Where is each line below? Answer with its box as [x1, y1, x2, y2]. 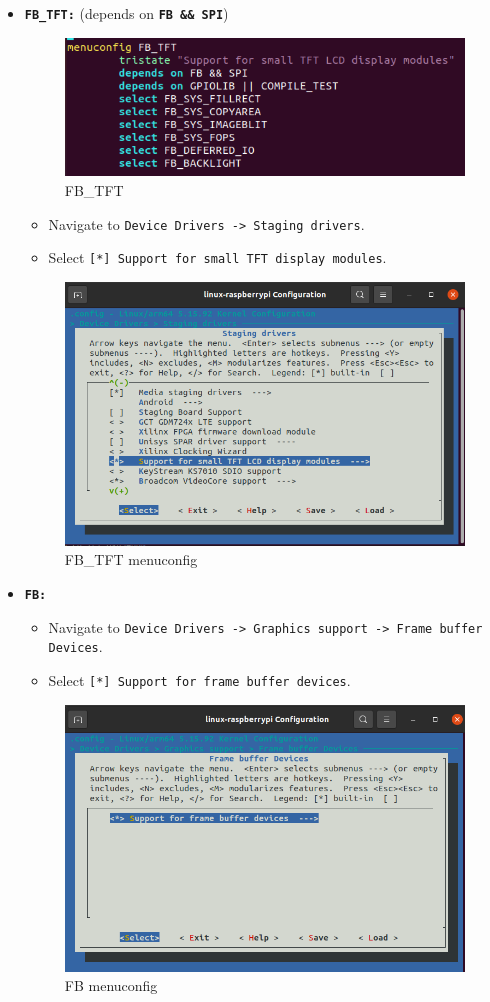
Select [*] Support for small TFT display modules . [48, 247, 387, 268]
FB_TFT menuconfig [64, 549, 198, 570]
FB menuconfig [64, 975, 158, 996]
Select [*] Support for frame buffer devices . [48, 670, 351, 691]
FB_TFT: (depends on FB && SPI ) [24, 3, 229, 23]
